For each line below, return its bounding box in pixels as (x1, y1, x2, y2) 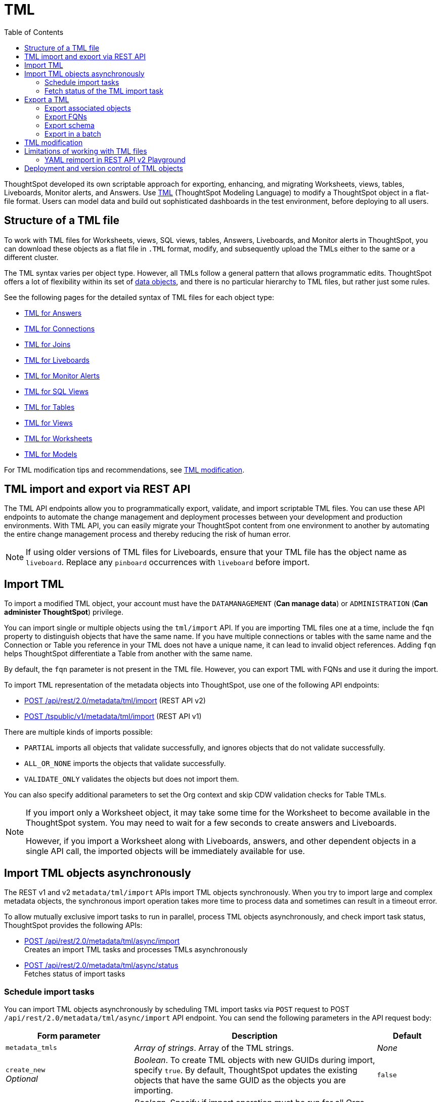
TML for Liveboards (24, 355, 90, 364)
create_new (6, 1066, 46, 1074)
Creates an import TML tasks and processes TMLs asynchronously (24, 945, 248, 954)
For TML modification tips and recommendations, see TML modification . (4, 465, 245, 474)
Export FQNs (45, 112, 87, 121)
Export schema (45, 120, 95, 130)
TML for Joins (24, 340, 71, 349)
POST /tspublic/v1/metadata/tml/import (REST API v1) (24, 712, 202, 721)
